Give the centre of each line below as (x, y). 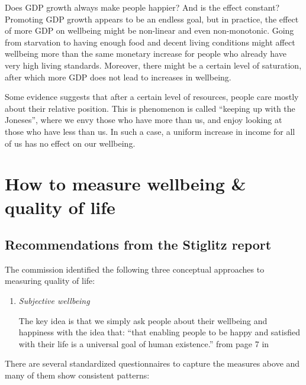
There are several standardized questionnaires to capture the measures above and (152, 363)
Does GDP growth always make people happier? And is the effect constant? (142, 7)
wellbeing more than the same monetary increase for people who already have (146, 54)
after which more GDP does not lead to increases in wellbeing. (118, 77)
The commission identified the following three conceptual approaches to (135, 269)
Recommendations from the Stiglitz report (138, 245)
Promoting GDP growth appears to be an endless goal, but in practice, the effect (152, 19)
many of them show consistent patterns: (77, 375)
